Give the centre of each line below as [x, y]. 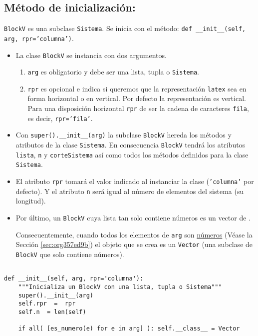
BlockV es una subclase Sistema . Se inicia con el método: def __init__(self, [125, 28]
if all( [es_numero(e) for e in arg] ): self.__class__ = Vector [129, 329]
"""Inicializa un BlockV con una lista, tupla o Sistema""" [120, 287]
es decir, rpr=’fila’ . [60, 118]
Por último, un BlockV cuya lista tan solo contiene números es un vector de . [133, 217]
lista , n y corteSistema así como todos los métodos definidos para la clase [132, 154]
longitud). [31, 201]
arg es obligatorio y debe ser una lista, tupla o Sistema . [113, 72]
